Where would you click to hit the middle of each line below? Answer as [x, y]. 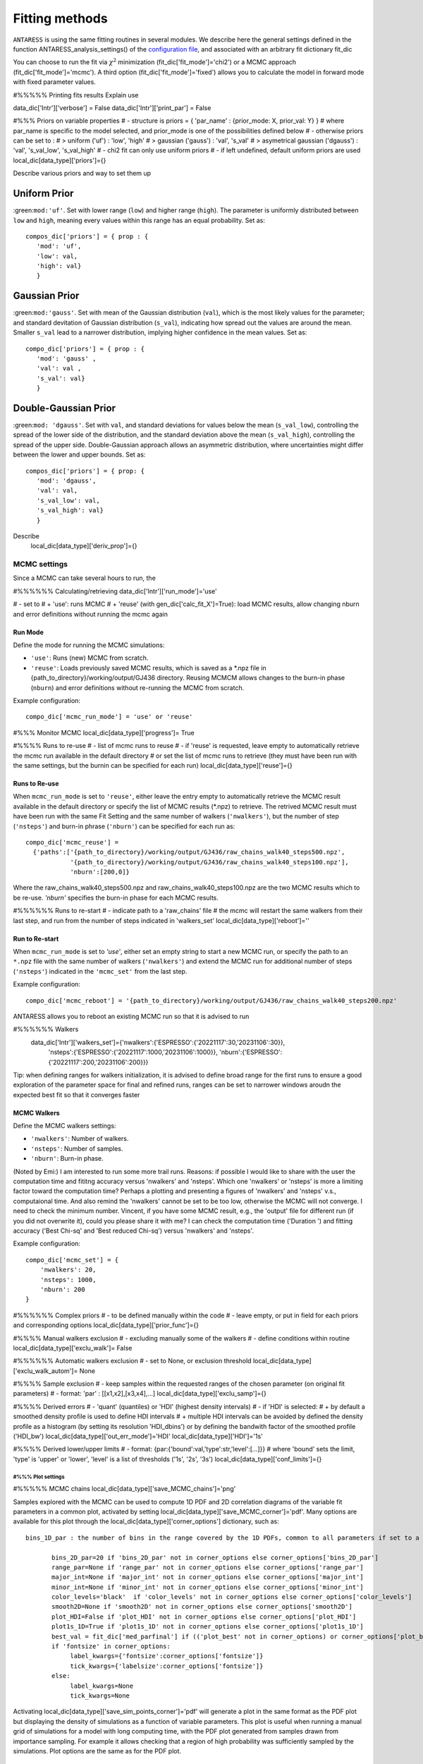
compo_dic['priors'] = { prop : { [85, 349]
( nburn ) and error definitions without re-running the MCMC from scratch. [137, 687]
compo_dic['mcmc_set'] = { [72, 1260]
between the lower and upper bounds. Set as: [79, 454]
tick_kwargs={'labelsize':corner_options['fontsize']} [167, 1666]
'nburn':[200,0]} [100, 872]
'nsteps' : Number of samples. [77, 1148]
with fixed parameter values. [55, 82]
